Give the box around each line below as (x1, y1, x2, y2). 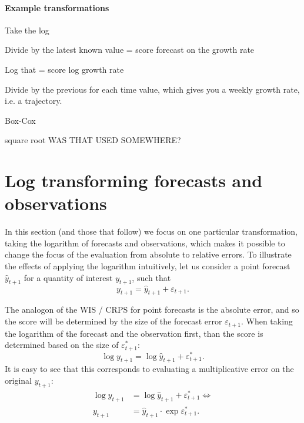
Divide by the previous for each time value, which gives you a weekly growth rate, (5, 83, 300, 95)
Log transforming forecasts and (5, 168, 263, 192)
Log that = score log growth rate (5, 63, 124, 75)
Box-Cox (5, 114, 36, 126)
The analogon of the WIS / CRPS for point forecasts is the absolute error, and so (5, 303, 299, 316)
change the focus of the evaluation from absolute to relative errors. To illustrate (5, 248, 292, 260)
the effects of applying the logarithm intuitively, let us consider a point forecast (5, 260, 290, 272)
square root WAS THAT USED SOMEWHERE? (5, 134, 181, 146)
